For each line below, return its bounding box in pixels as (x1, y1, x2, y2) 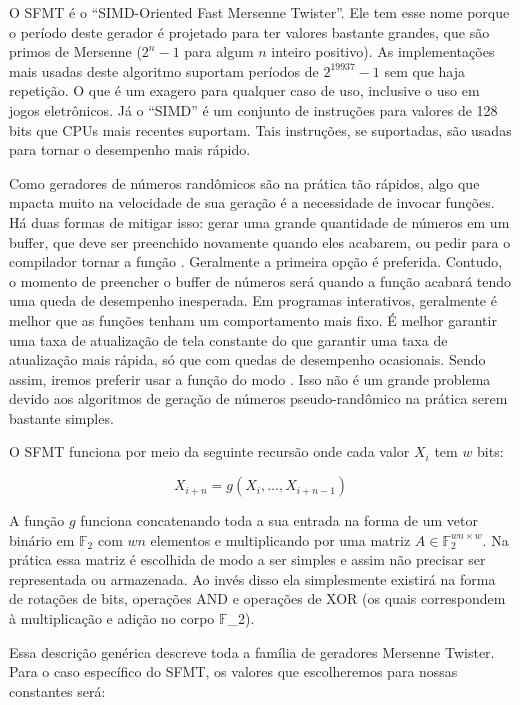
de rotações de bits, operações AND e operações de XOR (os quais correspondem (9, 588, 506, 609)
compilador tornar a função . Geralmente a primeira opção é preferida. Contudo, (9, 251, 503, 272)
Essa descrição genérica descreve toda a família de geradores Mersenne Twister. (9, 641, 495, 662)
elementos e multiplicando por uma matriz (150, 529, 411, 550)
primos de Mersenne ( (9, 41, 142, 62)
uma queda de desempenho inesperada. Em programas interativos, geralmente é (9, 290, 497, 311)
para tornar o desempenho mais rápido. (9, 139, 251, 160)
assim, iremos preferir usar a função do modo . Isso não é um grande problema (9, 368, 491, 389)
